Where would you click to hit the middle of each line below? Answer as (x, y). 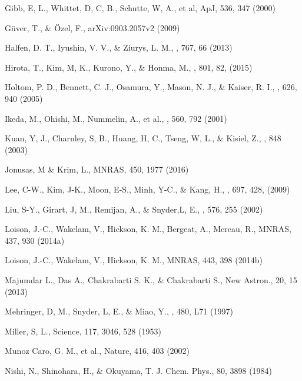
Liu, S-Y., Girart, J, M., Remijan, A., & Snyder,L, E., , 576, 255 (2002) (134, 209)
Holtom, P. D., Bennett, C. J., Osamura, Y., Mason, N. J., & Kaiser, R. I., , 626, (151, 87)
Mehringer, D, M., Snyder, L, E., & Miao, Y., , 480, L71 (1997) (119, 311)
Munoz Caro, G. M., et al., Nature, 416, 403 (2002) (97, 351)
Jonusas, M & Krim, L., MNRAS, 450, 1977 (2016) (97, 169)
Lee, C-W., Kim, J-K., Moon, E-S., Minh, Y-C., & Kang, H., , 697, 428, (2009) (147, 189)
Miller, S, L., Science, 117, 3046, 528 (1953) (83, 331)
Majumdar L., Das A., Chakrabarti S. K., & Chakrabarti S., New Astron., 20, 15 (151, 279)
